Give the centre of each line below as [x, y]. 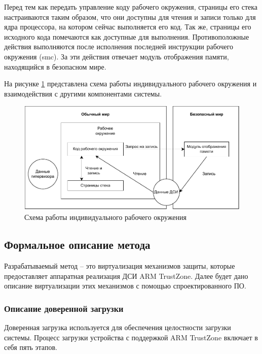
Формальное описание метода [77, 245]
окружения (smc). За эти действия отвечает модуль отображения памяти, [117, 56]
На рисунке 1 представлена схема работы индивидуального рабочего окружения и [130, 84]
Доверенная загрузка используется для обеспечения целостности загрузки [118, 327]
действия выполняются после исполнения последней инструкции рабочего [119, 46]
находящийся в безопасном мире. [55, 66]
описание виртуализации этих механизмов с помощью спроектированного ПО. [125, 286]
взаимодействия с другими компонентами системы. [83, 93]
